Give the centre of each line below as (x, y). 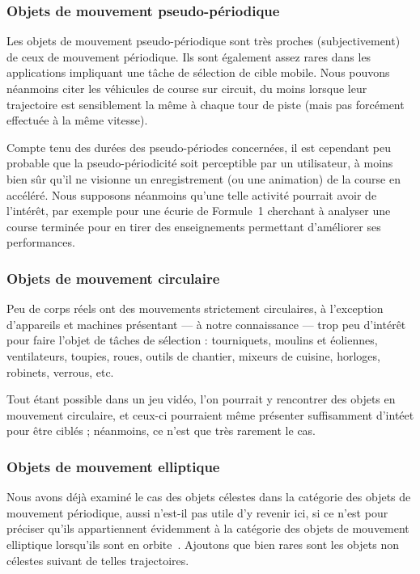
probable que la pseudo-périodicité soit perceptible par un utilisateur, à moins (200, 163)
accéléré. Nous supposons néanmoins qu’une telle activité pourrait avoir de (192, 194)
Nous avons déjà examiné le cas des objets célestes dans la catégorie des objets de (209, 497)
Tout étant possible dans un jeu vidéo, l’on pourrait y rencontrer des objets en (201, 399)
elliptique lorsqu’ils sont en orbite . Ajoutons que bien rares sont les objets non (203, 544)
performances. (41, 242)
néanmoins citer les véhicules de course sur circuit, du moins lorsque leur (187, 88)
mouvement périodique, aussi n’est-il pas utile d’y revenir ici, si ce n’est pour (197, 512)
